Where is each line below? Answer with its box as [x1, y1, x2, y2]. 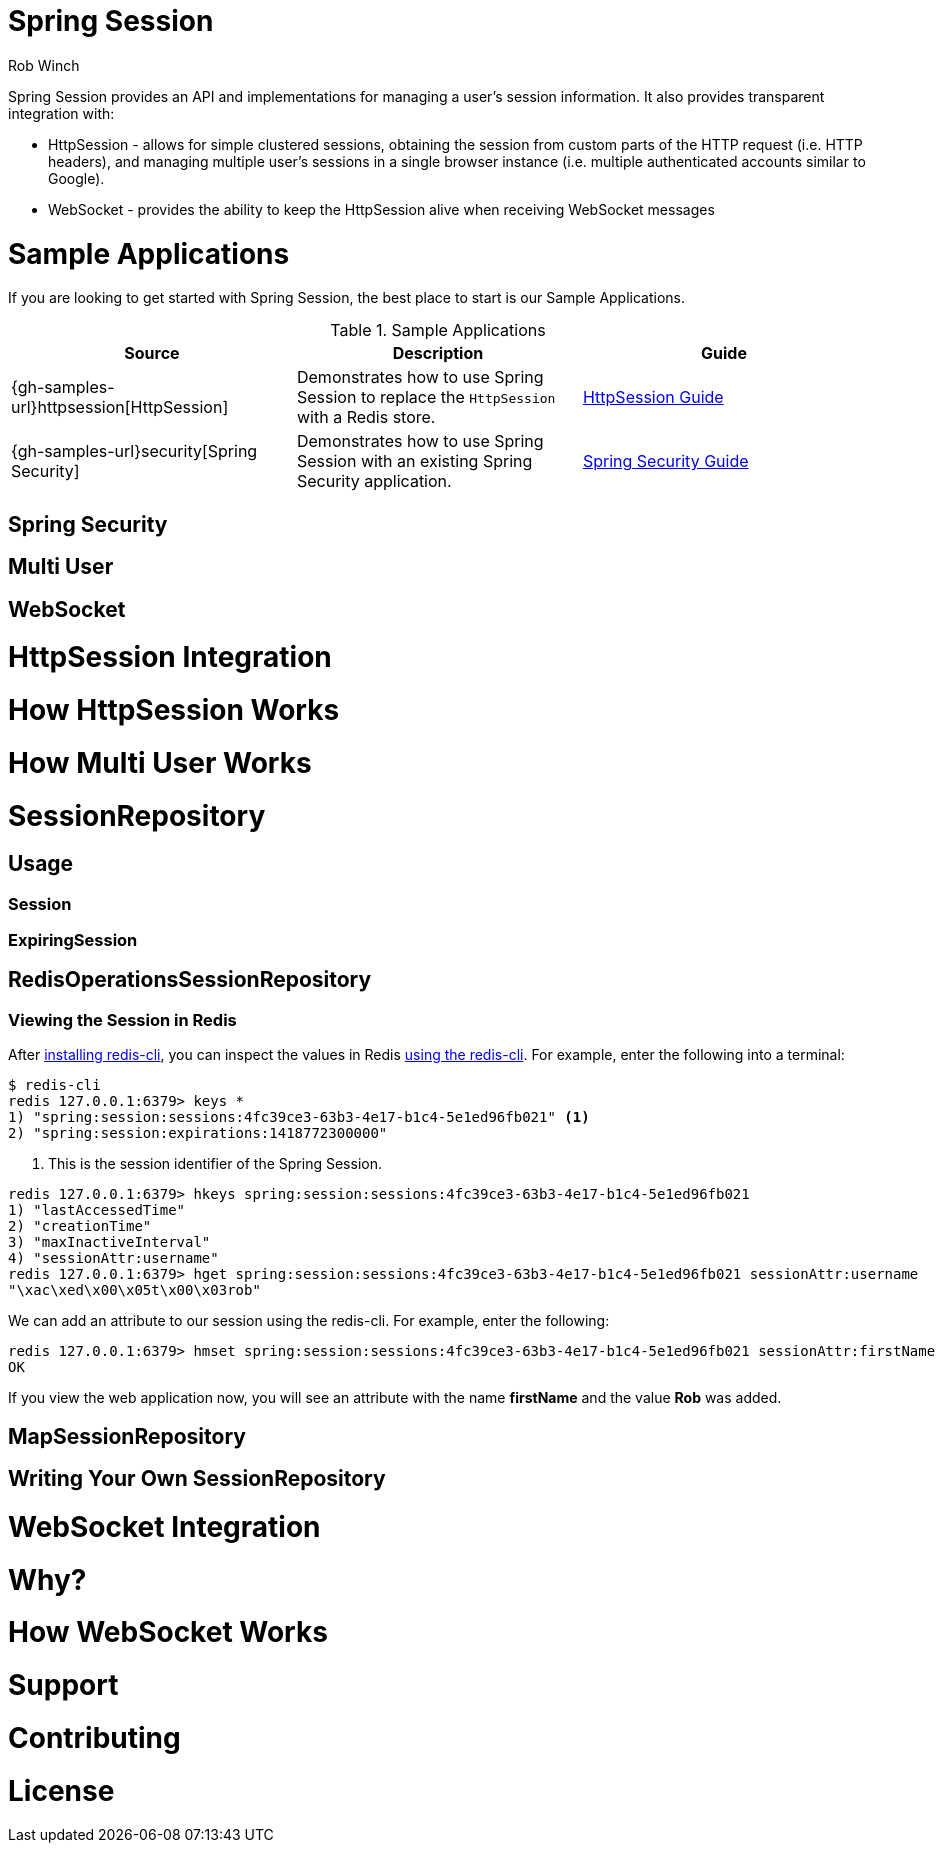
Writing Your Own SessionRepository [8, 1466, 386, 1492]
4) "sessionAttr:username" [8, 1250, 219, 1267]
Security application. [296, 471, 452, 492]
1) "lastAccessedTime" [8, 1202, 186, 1219]
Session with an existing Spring [296, 451, 533, 472]
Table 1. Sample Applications [330, 320, 546, 341]
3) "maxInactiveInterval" [8, 1234, 211, 1251]
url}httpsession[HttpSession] [11, 397, 229, 418]
